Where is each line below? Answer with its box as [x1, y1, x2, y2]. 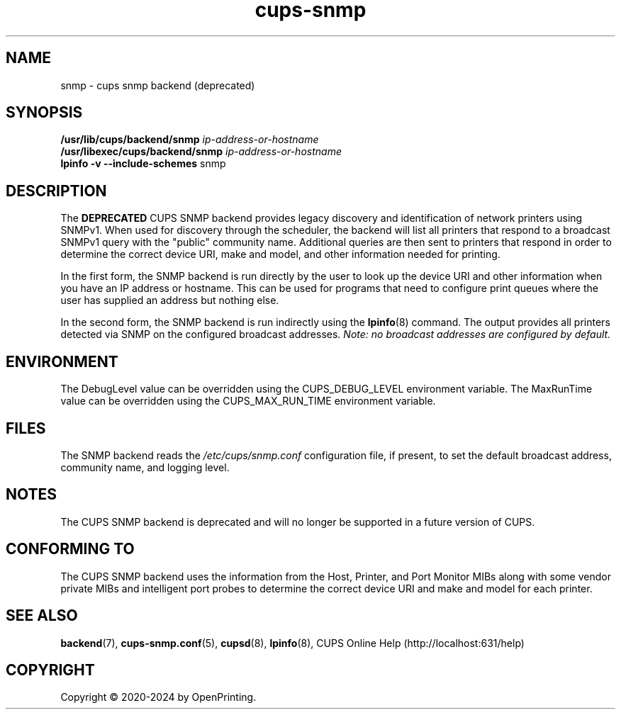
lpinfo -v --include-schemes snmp [60, 157, 226, 170]
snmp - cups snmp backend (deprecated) [60, 79, 255, 91]
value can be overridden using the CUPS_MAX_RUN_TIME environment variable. [60, 395, 436, 407]
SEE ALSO [6, 607, 78, 625]
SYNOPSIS [6, 103, 83, 122]
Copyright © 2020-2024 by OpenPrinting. [60, 691, 257, 704]
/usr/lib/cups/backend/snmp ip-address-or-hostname [60, 133, 319, 146]
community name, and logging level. [60, 461, 230, 473]
